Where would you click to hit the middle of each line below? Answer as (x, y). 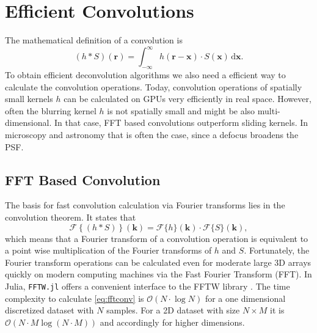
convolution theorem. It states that (71, 217)
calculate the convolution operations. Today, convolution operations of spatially (154, 86)
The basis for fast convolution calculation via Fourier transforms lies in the (145, 205)
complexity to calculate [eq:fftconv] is (75, 298)
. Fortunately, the (277, 250)
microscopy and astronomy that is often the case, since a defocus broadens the (152, 134)
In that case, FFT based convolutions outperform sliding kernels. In (181, 123)
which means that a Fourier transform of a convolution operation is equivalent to (157, 238)
